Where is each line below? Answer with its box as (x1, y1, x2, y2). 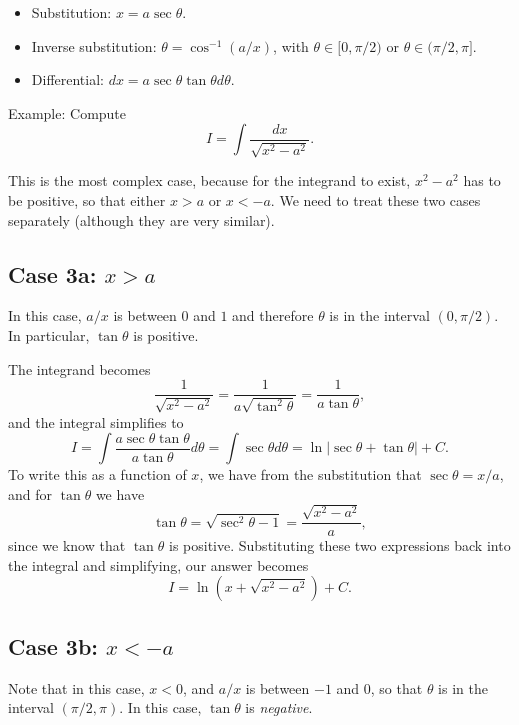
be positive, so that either (8, 189, 166, 210)
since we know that (8, 535, 126, 556)
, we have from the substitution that (199, 464, 422, 485)
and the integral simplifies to (8, 411, 184, 432)
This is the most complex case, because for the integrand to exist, (8, 170, 411, 191)
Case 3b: (8, 630, 99, 661)
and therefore (232, 305, 314, 326)
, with (273, 35, 309, 56)
